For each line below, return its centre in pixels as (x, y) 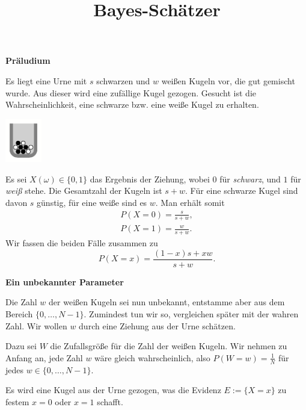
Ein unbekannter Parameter (65, 281)
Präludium (28, 61)
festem (17, 401)
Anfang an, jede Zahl (44, 357)
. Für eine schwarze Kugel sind (242, 191)
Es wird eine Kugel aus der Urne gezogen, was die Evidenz (113, 390)
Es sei (16, 179)
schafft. (110, 401)
